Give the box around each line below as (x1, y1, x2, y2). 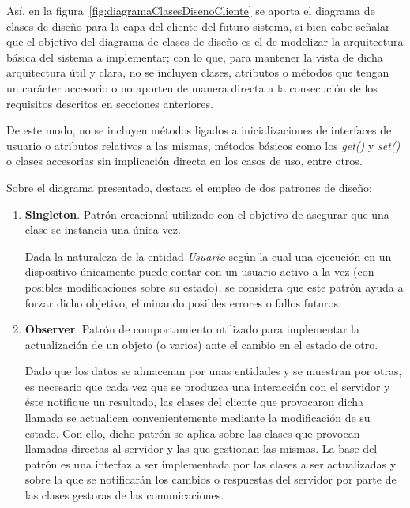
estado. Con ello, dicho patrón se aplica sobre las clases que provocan (24, 424, 360, 441)
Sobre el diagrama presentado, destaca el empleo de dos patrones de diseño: (6, 179, 372, 195)
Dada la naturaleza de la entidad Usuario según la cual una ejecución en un (24, 247, 392, 264)
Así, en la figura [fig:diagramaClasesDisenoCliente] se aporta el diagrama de (6, 2, 375, 18)
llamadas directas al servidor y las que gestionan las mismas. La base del (24, 440, 378, 457)
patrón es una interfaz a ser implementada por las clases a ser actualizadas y (24, 455, 397, 472)
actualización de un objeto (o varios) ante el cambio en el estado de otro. (24, 336, 378, 352)
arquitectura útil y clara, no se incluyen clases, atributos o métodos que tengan (6, 64, 389, 81)
